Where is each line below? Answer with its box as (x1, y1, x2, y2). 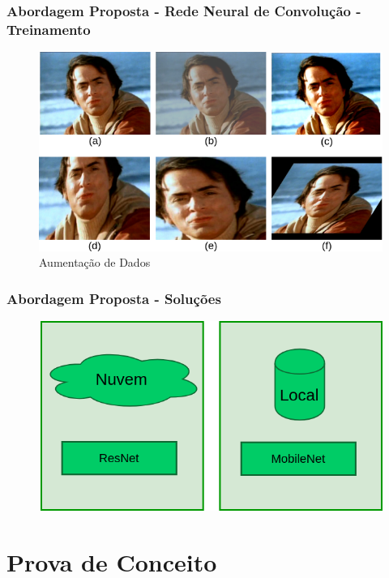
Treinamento (6, 19, 91, 39)
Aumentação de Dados (39, 254, 151, 271)
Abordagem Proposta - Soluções (6, 288, 221, 308)
